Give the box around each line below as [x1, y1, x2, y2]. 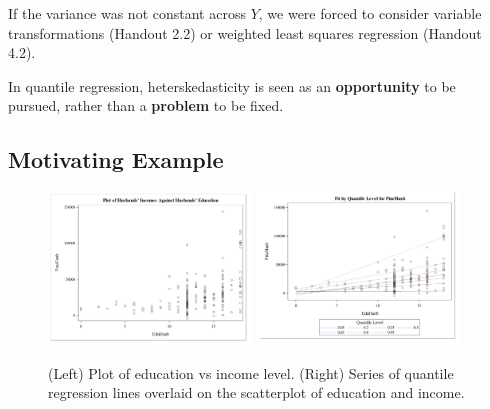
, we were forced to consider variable [258, 3, 482, 23]
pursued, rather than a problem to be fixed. [8, 95, 284, 116]
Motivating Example [8, 144, 224, 175]
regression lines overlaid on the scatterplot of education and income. [48, 382, 465, 403]
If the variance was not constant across [8, 3, 246, 23]
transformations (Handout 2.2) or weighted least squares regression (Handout [8, 22, 482, 43]
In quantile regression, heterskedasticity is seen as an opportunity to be [8, 75, 456, 96]
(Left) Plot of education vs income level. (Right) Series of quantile [48, 362, 454, 383]
